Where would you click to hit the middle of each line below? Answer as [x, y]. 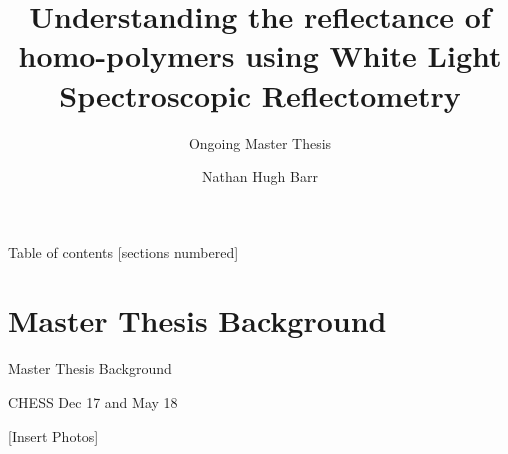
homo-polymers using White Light [260, 55]
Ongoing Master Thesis [260, 142]
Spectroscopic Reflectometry [260, 94]
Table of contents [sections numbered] [123, 251]
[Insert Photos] [53, 435]
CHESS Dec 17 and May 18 [93, 402]
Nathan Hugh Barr [260, 176]
